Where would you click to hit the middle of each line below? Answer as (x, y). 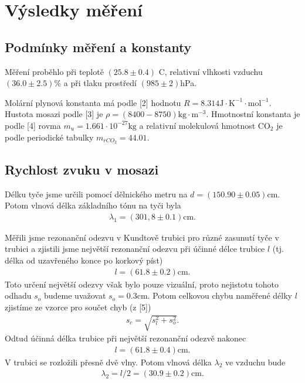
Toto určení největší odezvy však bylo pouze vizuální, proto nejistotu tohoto (142, 284)
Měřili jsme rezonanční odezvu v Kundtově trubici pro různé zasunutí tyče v (142, 237)
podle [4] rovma (33, 125)
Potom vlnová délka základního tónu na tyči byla (93, 205)
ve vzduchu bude (255, 362)
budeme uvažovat (75, 295)
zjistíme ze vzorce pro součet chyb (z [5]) (78, 307)
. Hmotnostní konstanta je (253, 114)
